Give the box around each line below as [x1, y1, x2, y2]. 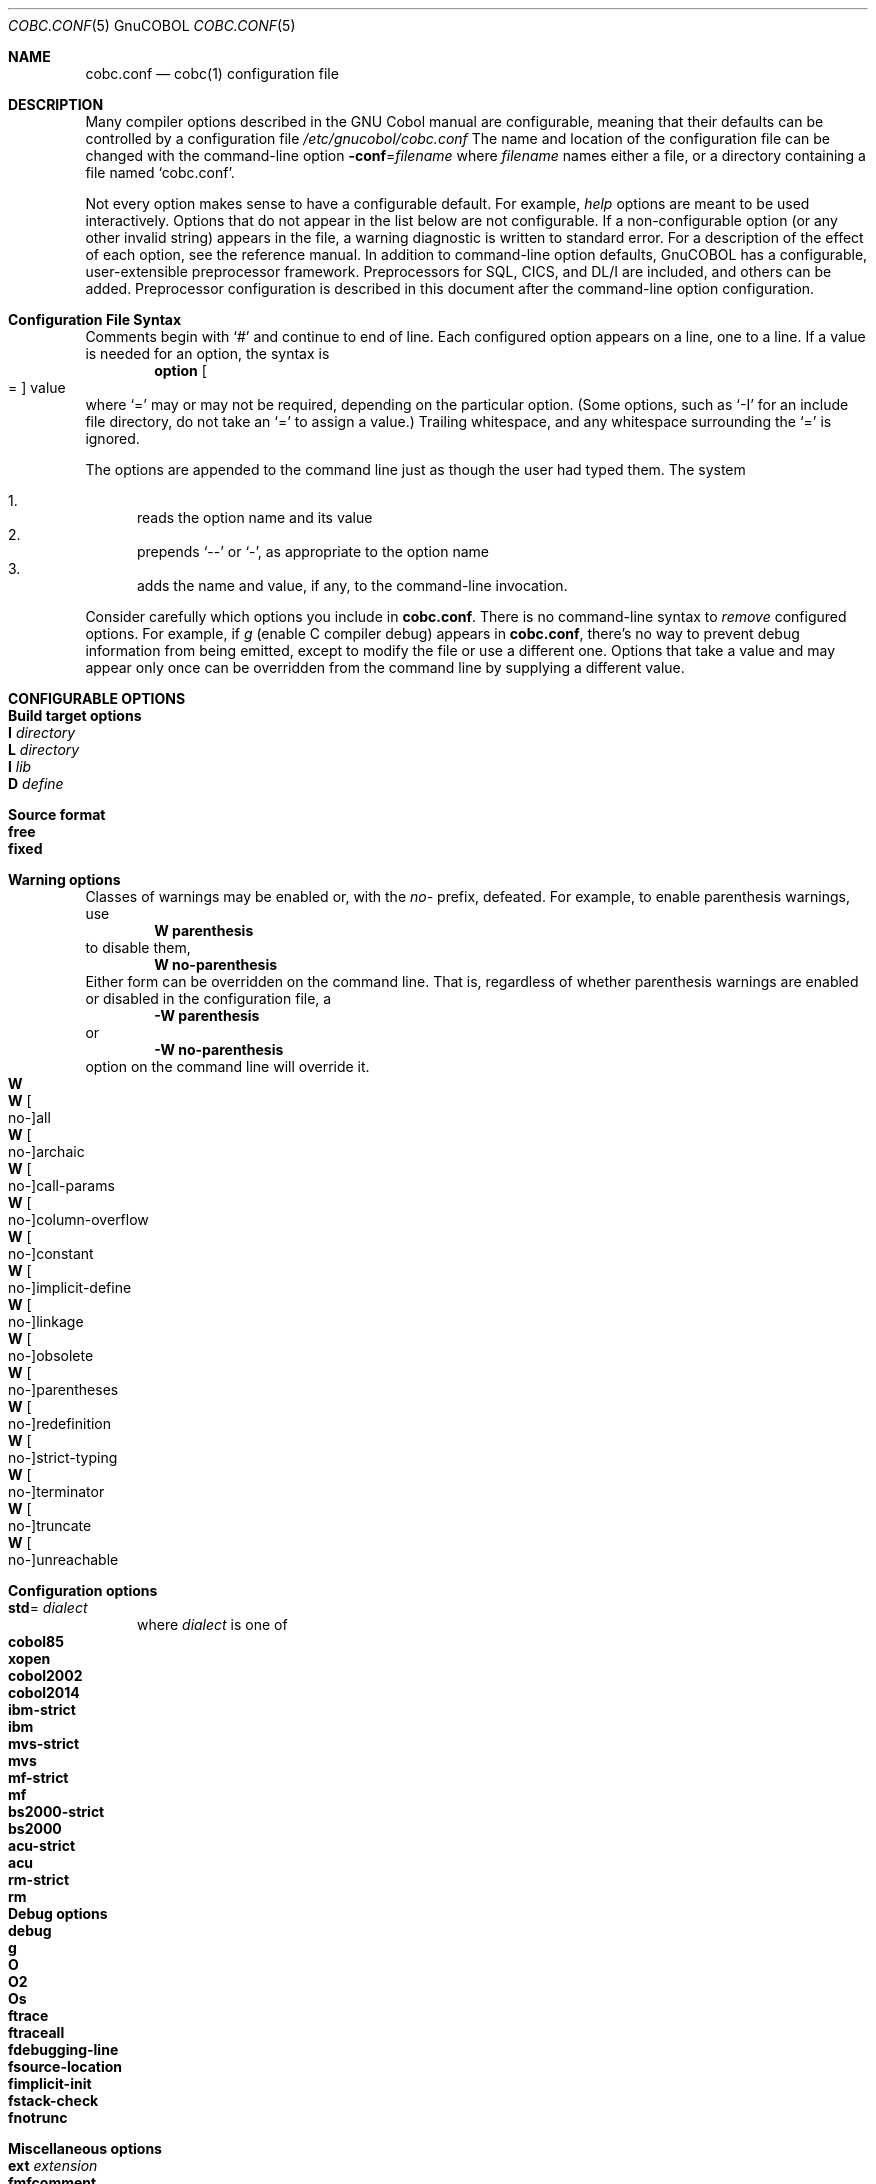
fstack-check [8, 2092, 99, 2109]
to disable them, [85, 939, 191, 956]
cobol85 [8, 1633, 64, 1650]
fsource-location [8, 2058, 123, 2075]
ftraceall [8, 2024, 65, 2041]
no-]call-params [8, 1177, 115, 1194]
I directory [8, 724, 76, 741]
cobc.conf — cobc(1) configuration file [85, 65, 339, 82]
